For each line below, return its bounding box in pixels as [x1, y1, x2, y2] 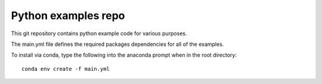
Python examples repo [11, 9, 125, 22]
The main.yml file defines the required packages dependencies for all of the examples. [11, 41, 224, 48]
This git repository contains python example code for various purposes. [11, 30, 187, 37]
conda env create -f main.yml [21, 66, 110, 72]
